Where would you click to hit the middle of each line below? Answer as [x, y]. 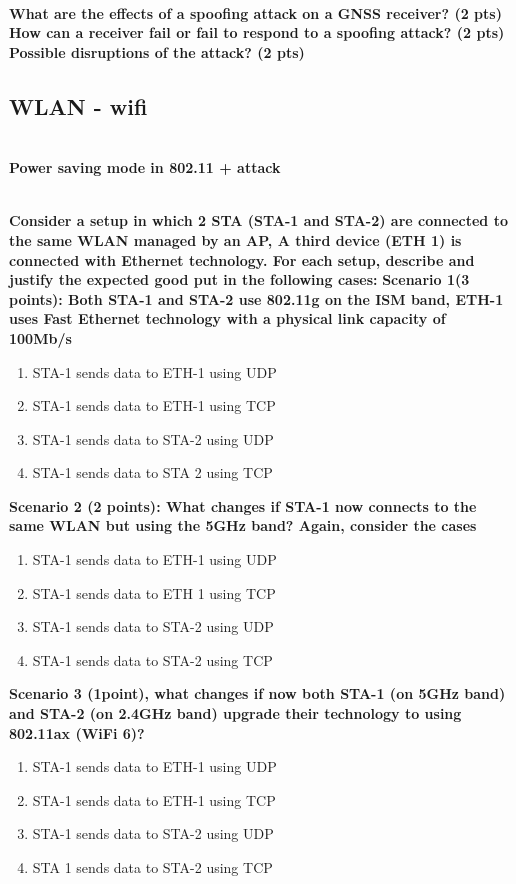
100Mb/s [40, 337]
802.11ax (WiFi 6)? [77, 732]
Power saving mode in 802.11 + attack [145, 167]
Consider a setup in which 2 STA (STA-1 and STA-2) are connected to [258, 220]
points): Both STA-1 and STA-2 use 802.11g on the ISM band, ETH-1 [256, 298]
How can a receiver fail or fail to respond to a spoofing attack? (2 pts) [257, 32]
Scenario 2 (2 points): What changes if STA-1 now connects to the [243, 505]
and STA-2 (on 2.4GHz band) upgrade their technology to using [235, 713]
